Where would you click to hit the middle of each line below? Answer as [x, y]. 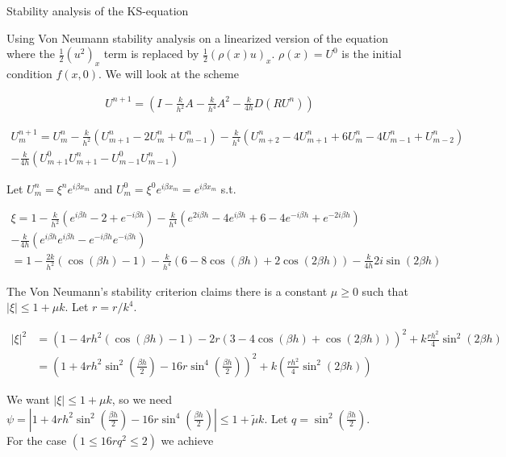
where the [31, 54]
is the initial [372, 54]
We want [28, 399]
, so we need [142, 399]
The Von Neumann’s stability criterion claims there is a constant [167, 291]
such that [385, 291]
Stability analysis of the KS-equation [98, 10]
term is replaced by [151, 54]
